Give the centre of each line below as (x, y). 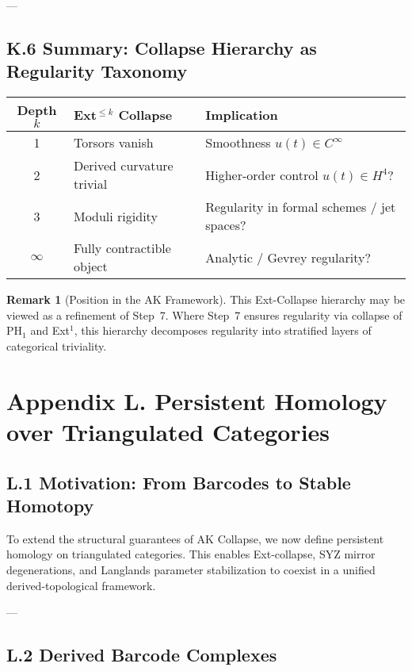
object (90, 266)
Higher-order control (262, 174)
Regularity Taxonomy (97, 71)
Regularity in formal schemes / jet (301, 207)
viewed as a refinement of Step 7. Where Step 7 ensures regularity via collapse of (204, 314)
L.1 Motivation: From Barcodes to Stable (179, 482)
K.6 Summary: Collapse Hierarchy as (162, 47)
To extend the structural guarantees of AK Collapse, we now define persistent (195, 538)
